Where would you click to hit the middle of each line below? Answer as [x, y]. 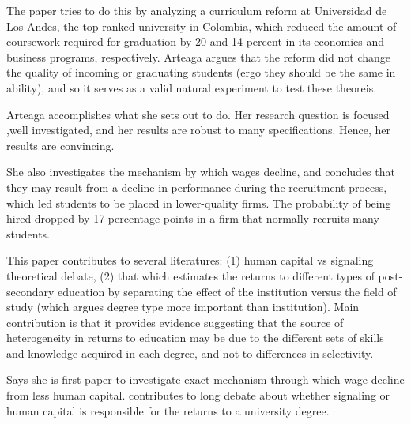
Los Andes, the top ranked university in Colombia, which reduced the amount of [202, 26]
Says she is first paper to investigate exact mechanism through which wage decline [205, 379]
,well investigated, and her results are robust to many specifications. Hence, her [198, 130]
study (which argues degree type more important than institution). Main [183, 307]
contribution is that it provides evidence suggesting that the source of [175, 322]
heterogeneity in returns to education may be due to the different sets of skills [195, 338]
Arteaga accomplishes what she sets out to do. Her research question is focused [198, 114]
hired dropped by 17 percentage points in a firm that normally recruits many [193, 218]
